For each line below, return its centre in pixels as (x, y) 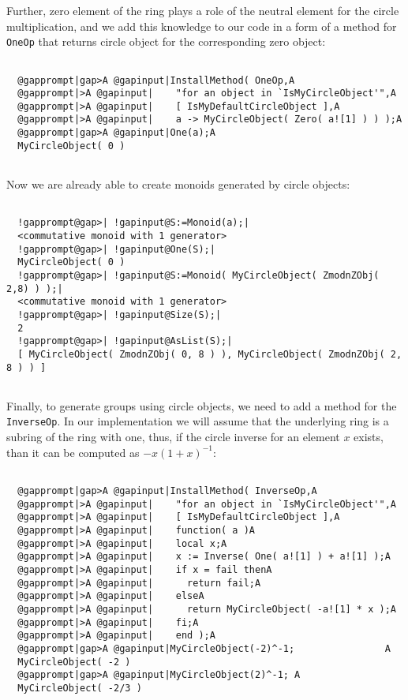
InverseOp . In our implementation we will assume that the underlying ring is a (198, 421)
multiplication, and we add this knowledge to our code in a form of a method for (202, 26)
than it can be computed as (73, 452)
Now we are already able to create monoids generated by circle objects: (178, 184)
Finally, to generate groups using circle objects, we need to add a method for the (202, 405)
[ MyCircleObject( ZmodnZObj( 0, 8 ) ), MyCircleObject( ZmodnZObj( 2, (210, 354)
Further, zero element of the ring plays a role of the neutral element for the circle (203, 10)
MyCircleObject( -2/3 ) (80, 688)
